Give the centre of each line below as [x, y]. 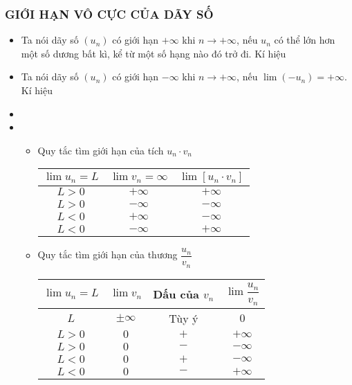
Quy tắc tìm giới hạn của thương [108, 254]
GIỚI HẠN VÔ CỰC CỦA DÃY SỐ [109, 14]
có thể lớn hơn [305, 40]
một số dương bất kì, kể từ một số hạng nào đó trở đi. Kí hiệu [154, 53]
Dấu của [176, 294]
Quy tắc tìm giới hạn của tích [101, 150]
